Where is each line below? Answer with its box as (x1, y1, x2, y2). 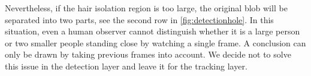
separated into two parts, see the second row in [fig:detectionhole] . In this (5, 13, 274, 26)
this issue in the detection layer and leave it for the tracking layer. (5, 59, 247, 72)
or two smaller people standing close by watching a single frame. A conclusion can (5, 36, 306, 49)
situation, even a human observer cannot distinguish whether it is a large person (5, 25, 300, 37)
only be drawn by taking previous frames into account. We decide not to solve (5, 48, 291, 61)
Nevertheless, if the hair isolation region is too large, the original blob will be (5, 2, 288, 14)
